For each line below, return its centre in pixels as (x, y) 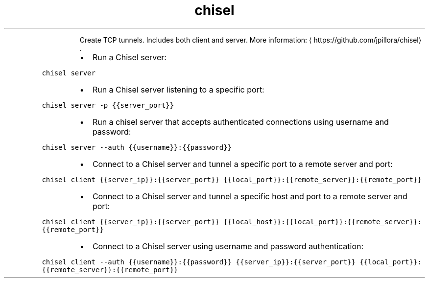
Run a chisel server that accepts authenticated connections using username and (240, 122)
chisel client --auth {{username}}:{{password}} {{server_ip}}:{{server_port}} (199, 262)
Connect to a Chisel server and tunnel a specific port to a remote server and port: (242, 164)
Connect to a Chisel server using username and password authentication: (228, 246)
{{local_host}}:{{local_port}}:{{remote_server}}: (322, 222)
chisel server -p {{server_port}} (108, 105)
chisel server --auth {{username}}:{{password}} (137, 147)
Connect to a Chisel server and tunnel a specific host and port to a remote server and (250, 196)
